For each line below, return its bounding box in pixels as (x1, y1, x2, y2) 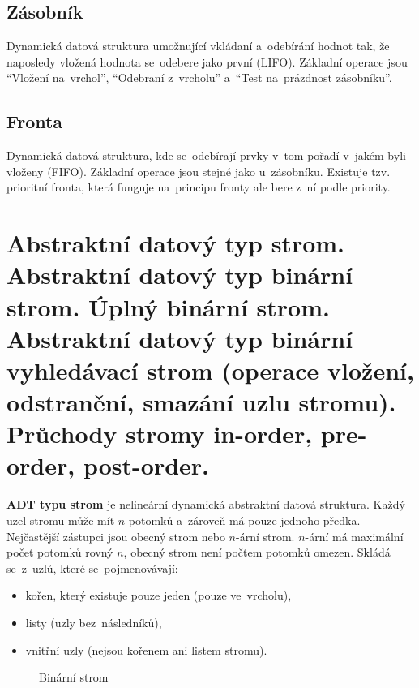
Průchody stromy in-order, (6, 417, 313, 450)
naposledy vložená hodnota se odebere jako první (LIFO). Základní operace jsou (6, 53, 408, 70)
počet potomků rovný (6, 544, 113, 561)
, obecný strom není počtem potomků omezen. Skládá (123, 544, 391, 561)
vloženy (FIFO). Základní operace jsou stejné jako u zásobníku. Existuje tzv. (6, 162, 391, 179)
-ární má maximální (305, 527, 404, 544)
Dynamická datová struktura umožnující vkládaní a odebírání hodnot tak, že (6, 37, 390, 54)
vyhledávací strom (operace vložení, (6, 353, 414, 386)
